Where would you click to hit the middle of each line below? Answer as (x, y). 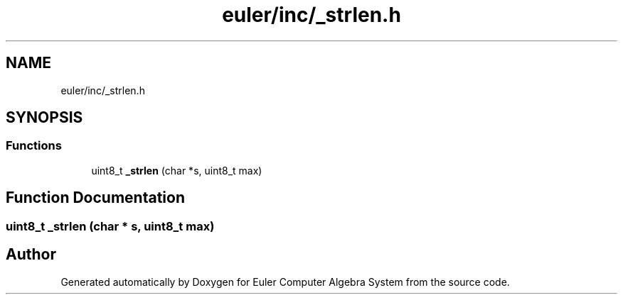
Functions (34, 146)
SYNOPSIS (44, 118)
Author (31, 255)
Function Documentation (95, 198)
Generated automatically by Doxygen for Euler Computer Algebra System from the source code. (285, 282)
